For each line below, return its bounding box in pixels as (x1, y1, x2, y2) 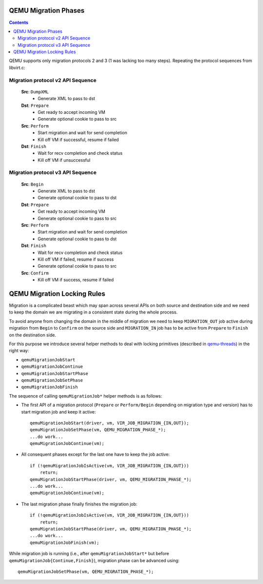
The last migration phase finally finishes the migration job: (21, 501, 137, 507)
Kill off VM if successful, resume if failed (38, 137, 119, 143)
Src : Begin (21, 181, 44, 187)
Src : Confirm (21, 270, 49, 276)
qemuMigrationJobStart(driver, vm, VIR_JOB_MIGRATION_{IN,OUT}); (30, 420, 189, 426)
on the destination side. (9, 332, 56, 338)
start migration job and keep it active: (21, 409, 96, 415)
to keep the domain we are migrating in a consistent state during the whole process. (9, 309, 178, 315)
